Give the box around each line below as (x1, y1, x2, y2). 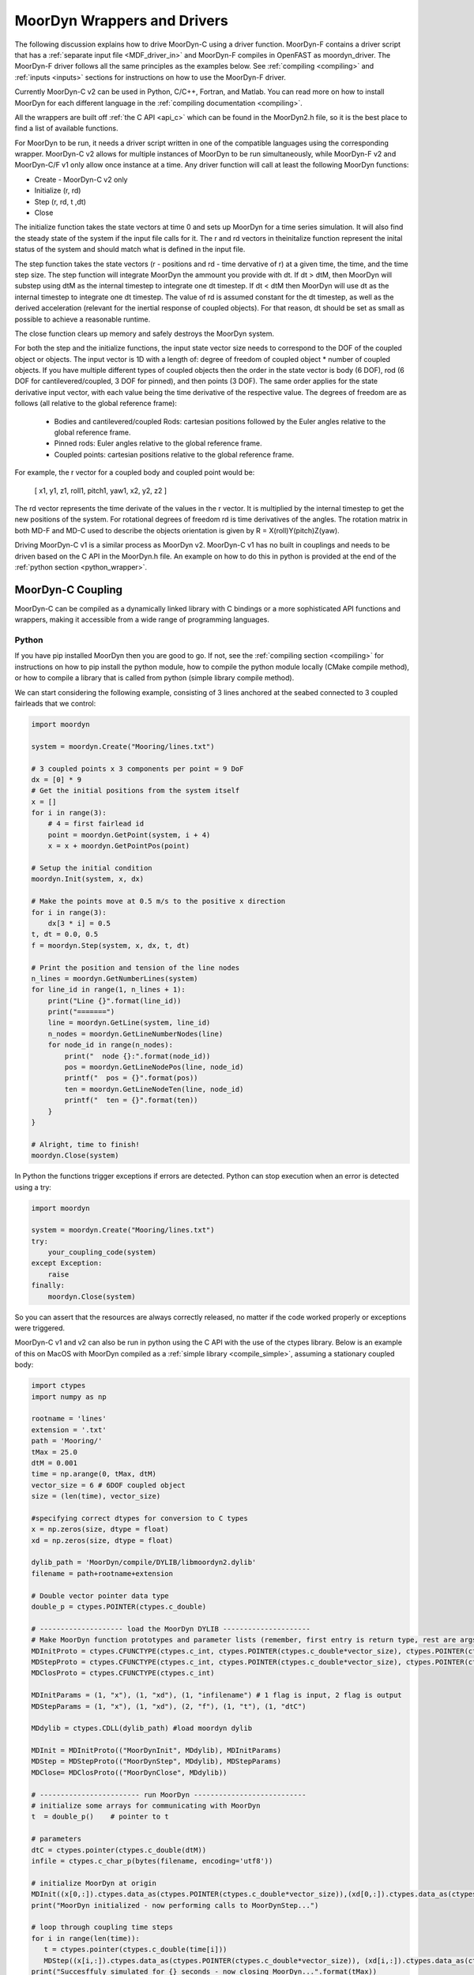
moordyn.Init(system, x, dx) (31, 875, 145, 884)
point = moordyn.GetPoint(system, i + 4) (47, 830, 211, 839)
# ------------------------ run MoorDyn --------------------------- (31, 1790, 307, 1799)
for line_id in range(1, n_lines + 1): (31, 985, 186, 995)
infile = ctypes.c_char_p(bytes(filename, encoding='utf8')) (31, 1856, 273, 1865)
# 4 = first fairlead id (47, 819, 145, 829)
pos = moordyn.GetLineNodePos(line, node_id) (64, 1063, 244, 1072)
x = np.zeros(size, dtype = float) (31, 1525, 169, 1534)
